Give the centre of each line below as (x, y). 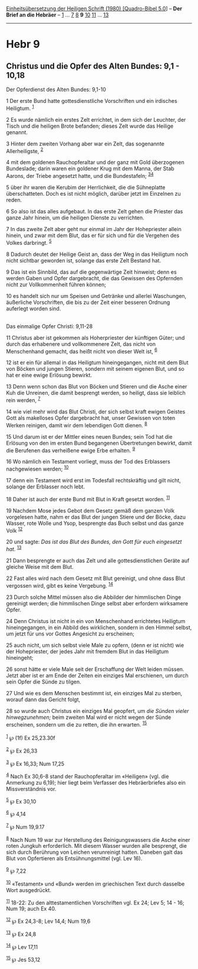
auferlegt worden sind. (34, 308)
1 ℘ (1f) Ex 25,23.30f (31, 737)
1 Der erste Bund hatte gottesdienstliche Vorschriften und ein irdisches (92, 101)
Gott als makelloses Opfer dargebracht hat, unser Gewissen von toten (91, 418)
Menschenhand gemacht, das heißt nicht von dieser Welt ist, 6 (82, 351)
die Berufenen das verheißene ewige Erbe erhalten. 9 (71, 450)
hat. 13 (14, 548)
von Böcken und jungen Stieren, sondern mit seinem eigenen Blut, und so (95, 369)
